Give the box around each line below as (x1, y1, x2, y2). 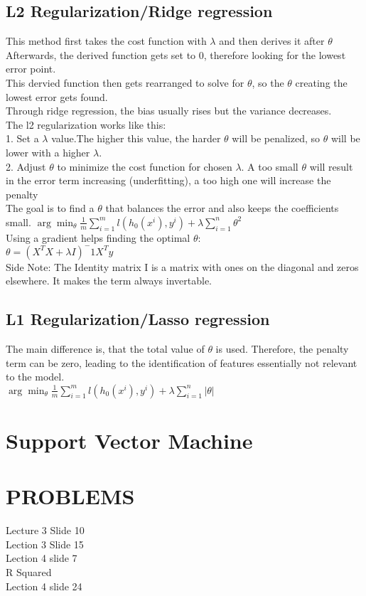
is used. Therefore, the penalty (215, 341, 349, 356)
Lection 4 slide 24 (6, 578, 82, 593)
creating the (295, 75, 348, 90)
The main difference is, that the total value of (6, 341, 205, 356)
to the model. (6, 369, 65, 384)
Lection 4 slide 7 (6, 550, 77, 565)
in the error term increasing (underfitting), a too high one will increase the (6, 173, 331, 188)
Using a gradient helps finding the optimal (6, 230, 190, 245)
